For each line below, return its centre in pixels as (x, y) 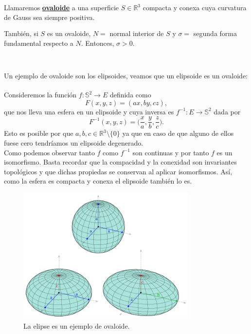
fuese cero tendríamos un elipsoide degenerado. (74, 143)
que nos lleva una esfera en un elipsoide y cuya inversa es (89, 111)
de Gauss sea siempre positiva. (49, 17)
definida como (130, 95)
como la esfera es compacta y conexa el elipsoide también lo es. (98, 181)
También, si (21, 33)
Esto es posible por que (39, 133)
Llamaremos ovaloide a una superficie (62, 7)
